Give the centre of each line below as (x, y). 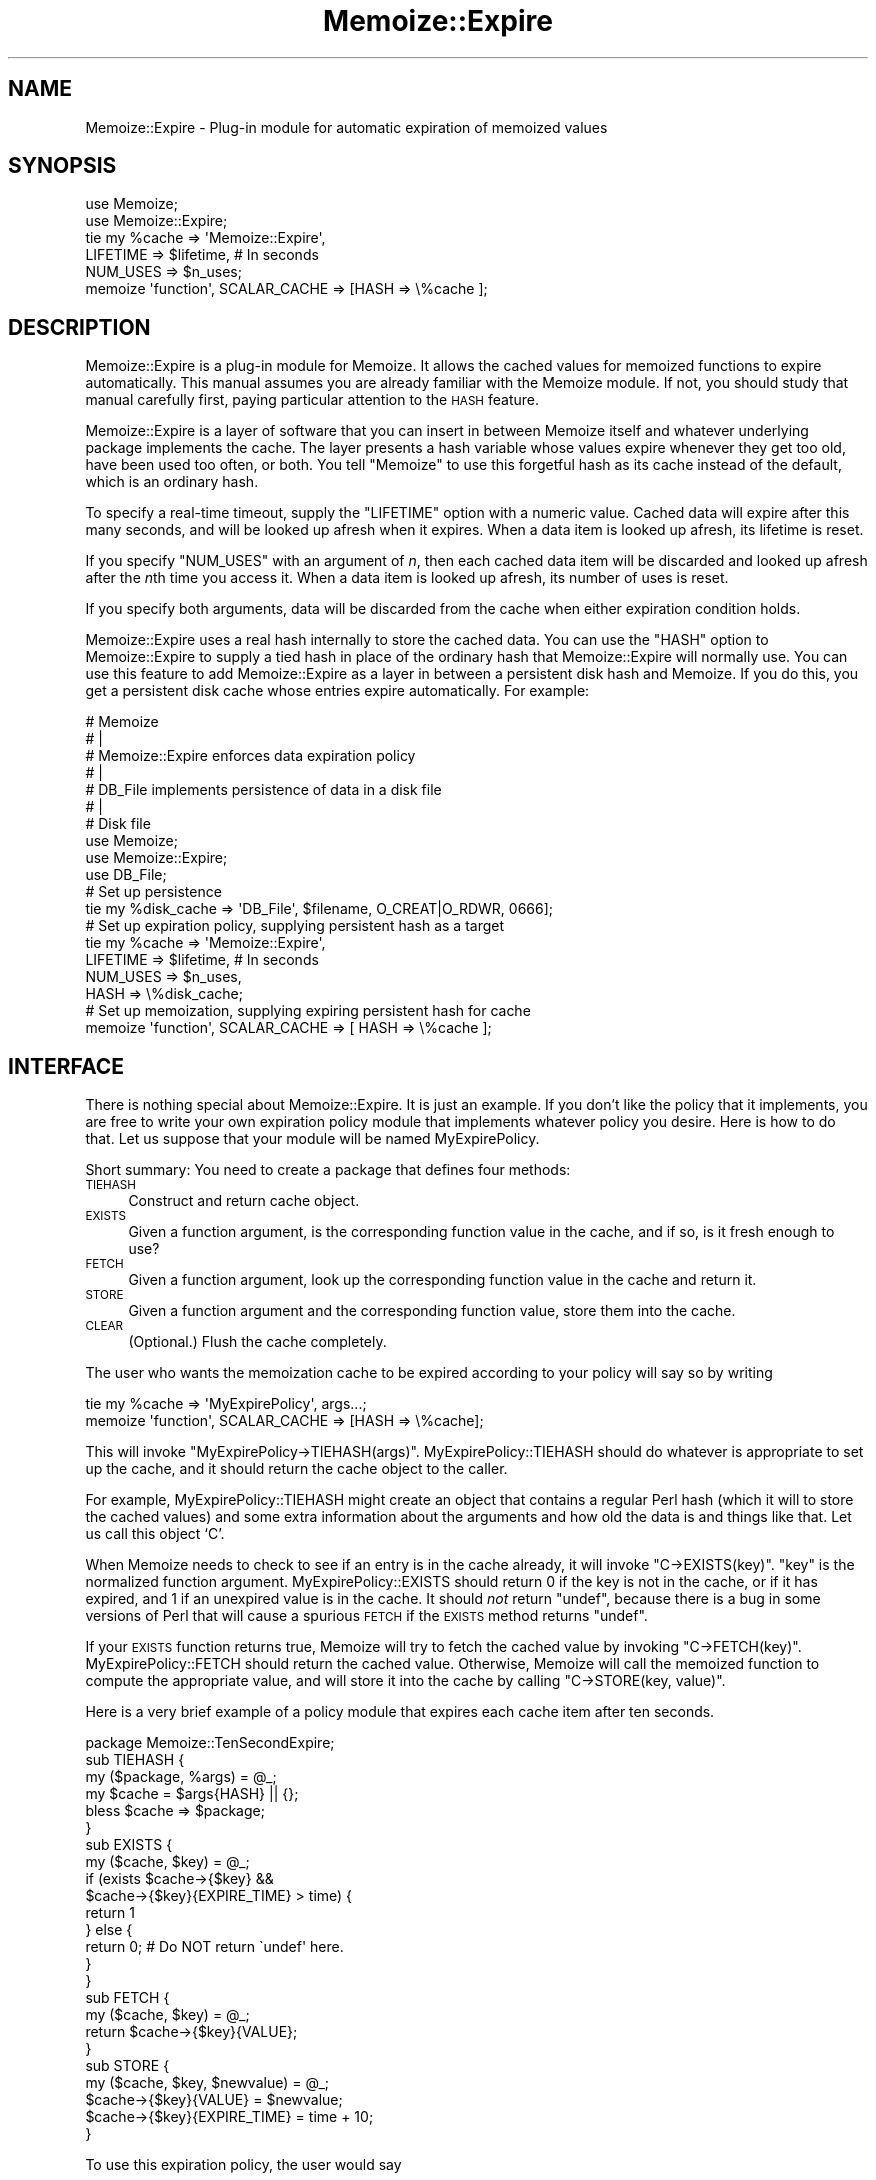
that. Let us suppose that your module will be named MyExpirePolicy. (312, 1139)
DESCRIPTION (79, 327)
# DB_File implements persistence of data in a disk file (263, 790)
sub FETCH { (127, 1998)
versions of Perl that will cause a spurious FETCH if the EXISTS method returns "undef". (366, 1616)
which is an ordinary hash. (172, 482)
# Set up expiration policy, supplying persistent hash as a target (295, 926)
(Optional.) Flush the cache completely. (257, 1342)
